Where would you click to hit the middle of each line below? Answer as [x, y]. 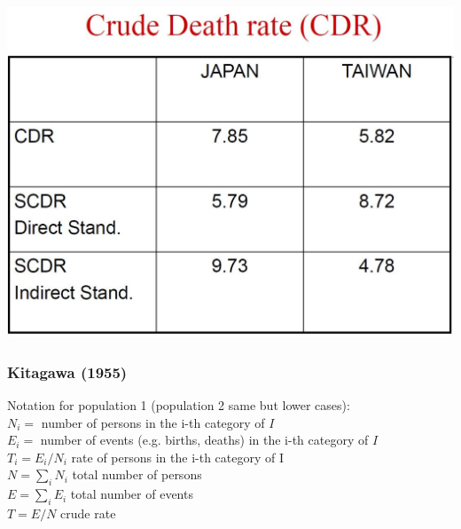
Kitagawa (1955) [67, 371]
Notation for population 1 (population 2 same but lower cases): [179, 404]
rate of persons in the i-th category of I [178, 457]
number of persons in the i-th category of [153, 422]
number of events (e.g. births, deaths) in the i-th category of [204, 440]
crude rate [88, 513]
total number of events [132, 494]
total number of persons [137, 474]
